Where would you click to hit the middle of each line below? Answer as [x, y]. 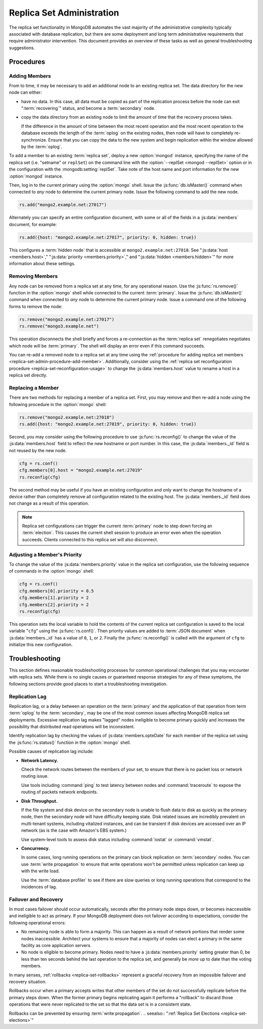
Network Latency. [40, 760]
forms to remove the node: [36, 306]
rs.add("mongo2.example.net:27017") [63, 205]
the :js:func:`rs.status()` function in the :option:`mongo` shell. [70, 742]
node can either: [26, 92]
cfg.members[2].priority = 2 [54, 605]
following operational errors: [37, 923]
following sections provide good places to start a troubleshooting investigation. [88, 684]
